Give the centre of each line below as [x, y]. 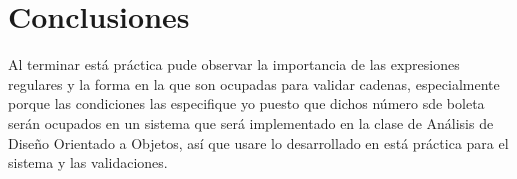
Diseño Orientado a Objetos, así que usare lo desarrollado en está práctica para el [258, 142]
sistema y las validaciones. [88, 162]
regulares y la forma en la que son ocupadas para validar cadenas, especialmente [254, 83]
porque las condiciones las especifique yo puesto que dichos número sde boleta [246, 103]
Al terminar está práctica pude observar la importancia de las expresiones [234, 64]
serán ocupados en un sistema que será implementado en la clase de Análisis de [251, 122]
